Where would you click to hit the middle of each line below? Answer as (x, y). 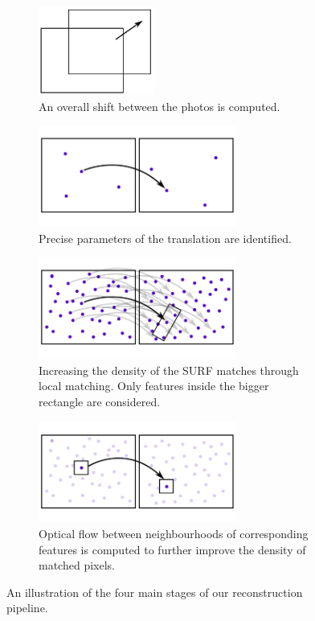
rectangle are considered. (100, 401)
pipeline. (27, 608)
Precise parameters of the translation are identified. (165, 238)
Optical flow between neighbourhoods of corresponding (174, 534)
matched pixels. (77, 565)
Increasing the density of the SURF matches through (169, 370)
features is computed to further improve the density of (172, 549)
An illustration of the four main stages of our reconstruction (155, 592)
